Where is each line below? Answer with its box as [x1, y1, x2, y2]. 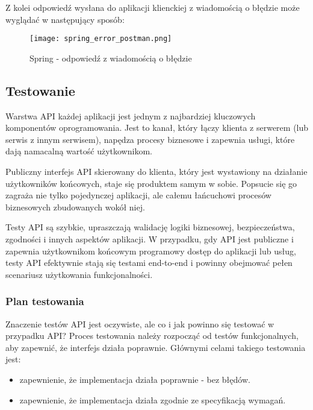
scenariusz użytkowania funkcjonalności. [5, 268, 153, 280]
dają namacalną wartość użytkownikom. [5, 145, 152, 157]
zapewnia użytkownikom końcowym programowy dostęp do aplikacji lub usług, [5, 244, 296, 257]
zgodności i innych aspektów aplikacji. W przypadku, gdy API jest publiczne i [5, 232, 294, 245]
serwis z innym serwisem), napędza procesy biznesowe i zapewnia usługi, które [5, 133, 295, 145]
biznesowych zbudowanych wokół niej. [5, 200, 145, 213]
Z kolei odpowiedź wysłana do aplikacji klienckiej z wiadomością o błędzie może [5, 1, 300, 13]
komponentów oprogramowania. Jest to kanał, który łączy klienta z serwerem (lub [5, 121, 309, 134]
